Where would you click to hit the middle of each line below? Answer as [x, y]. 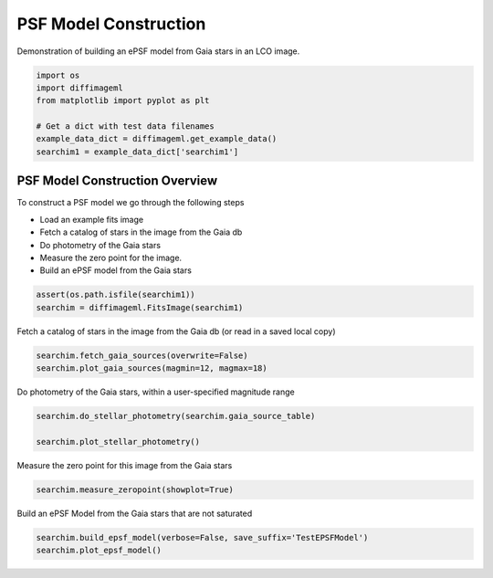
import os [58, 75]
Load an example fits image [92, 219]
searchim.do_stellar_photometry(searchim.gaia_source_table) [176, 416]
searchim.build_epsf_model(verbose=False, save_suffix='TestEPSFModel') [202, 537]
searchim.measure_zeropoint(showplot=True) [135, 489]
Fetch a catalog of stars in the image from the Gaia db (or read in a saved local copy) [177, 331]
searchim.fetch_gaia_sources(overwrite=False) [142, 355]
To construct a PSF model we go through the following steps [131, 203]
